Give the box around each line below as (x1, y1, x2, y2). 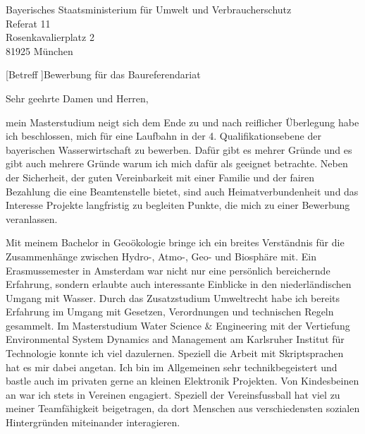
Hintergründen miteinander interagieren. (6, 415, 180, 430)
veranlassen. (6, 211, 58, 226)
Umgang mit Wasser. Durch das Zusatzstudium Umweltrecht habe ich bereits (6, 290, 340, 305)
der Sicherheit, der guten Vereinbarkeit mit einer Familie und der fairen (6, 169, 315, 184)
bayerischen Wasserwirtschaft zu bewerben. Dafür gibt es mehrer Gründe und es (6, 142, 352, 157)
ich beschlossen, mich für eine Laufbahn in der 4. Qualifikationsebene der (6, 128, 321, 143)
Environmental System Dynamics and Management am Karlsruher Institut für (6, 332, 345, 346)
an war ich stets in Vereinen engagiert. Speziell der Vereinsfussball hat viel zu (6, 387, 340, 402)
